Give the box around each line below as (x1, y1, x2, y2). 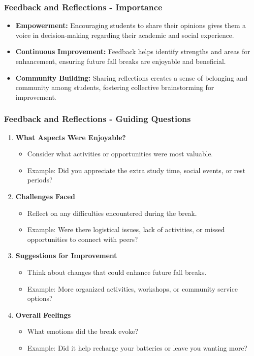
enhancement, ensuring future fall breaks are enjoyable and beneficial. (15, 56, 226, 66)
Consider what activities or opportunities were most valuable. (27, 148, 213, 159)
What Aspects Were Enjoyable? (15, 132, 126, 142)
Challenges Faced (15, 191, 75, 201)
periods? (27, 175, 53, 185)
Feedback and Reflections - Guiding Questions (4, 113, 191, 125)
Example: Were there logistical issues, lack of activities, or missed (27, 224, 225, 235)
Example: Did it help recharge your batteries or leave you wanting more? (27, 342, 248, 353)
